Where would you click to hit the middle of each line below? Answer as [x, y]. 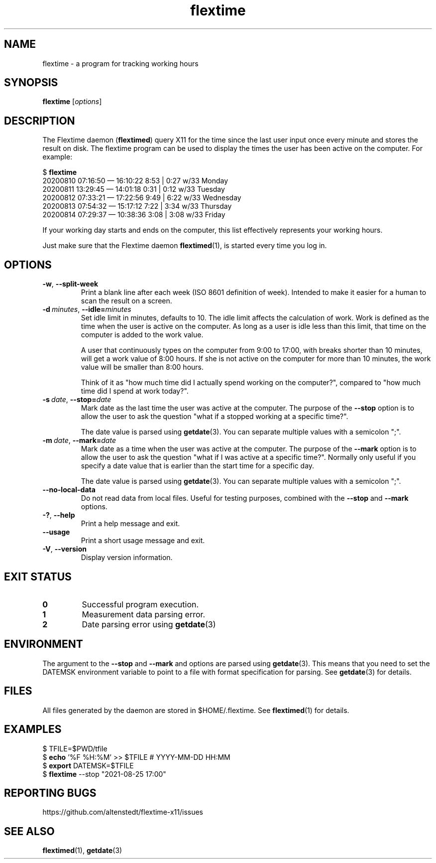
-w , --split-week [70, 284]
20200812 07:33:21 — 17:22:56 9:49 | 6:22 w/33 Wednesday [142, 198]
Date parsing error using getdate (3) [149, 624]
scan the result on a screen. [126, 301]
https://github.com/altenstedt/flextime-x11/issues [123, 812]
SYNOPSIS [31, 83]
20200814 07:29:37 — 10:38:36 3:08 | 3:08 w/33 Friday [134, 215]
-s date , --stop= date [77, 400]
